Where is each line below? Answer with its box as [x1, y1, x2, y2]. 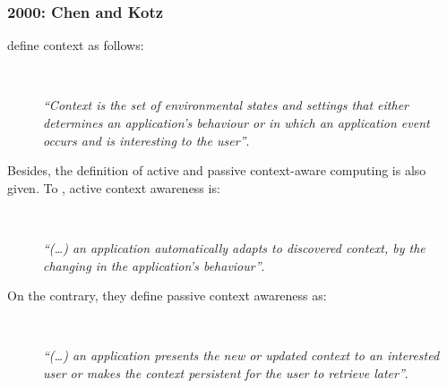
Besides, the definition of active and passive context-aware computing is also [7, 161, 426, 180]
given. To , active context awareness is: [7, 178, 220, 197]
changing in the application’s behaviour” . [43, 256, 265, 274]
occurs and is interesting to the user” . [43, 131, 250, 149]
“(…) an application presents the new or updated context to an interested [43, 346, 440, 365]
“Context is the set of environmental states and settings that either [43, 96, 409, 114]
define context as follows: [7, 36, 144, 55]
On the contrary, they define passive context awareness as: [7, 286, 327, 305]
